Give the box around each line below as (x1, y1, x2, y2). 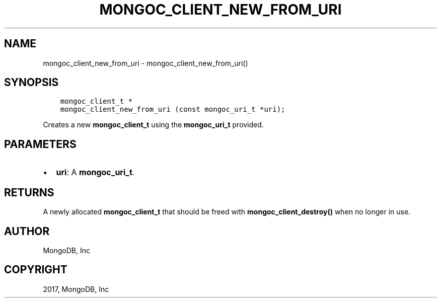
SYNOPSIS (4, 76, 59, 89)
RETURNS (4, 186, 54, 199)
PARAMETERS (4, 137, 77, 150)
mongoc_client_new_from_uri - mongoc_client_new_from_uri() (43, 58, 248, 67)
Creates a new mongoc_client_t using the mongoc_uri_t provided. (43, 120, 264, 129)
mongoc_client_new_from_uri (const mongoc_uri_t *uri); (60, 105, 285, 114)
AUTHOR (4, 224, 50, 238)
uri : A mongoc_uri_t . (56, 167, 135, 178)
